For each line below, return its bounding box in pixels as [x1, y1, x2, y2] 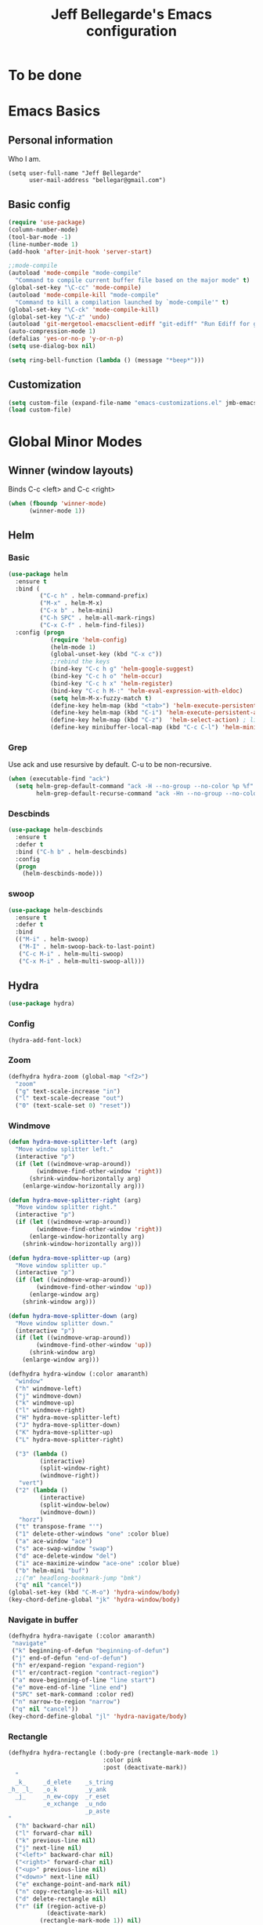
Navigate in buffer [8, 1615, 78, 1626]
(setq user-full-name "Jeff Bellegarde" [8, 170, 142, 177]
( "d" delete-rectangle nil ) [15, 1894, 107, 1903]
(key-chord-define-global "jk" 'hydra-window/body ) [8, 1596, 180, 1604]
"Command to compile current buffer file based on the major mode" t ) [15, 276, 250, 284]
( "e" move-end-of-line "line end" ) [11, 1683, 128, 1691]
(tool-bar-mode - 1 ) [8, 233, 72, 241]
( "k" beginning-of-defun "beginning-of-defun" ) [11, 1647, 170, 1655]
